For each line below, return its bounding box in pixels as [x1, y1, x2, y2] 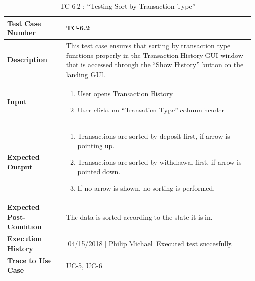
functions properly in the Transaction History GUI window [66, 50, 243, 60]
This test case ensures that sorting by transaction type [66, 40, 230, 51]
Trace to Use [7, 255, 52, 265]
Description [7, 55, 48, 65]
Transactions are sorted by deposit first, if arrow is [77, 131, 230, 141]
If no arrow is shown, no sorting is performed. [77, 183, 215, 193]
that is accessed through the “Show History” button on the [66, 59, 244, 70]
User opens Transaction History [77, 88, 173, 98]
